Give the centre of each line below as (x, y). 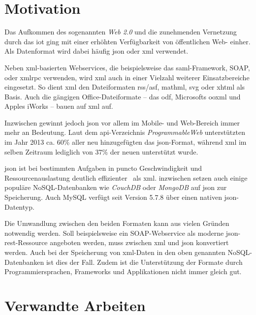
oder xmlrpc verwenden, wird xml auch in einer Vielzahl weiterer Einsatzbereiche (127, 77)
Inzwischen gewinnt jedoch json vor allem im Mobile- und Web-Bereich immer (122, 122)
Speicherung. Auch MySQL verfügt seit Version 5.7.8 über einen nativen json (121, 197)
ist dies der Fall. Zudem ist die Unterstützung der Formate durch (144, 262)
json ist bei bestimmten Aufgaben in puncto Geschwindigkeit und (103, 168)
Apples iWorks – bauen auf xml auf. (59, 106)
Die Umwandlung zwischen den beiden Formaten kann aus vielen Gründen (117, 223)
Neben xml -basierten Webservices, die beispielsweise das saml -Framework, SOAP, (127, 67)
